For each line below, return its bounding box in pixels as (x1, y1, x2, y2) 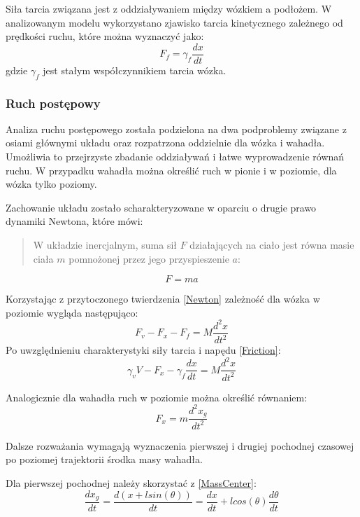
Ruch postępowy (6, 94, 101, 111)
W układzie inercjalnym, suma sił (33, 237, 178, 252)
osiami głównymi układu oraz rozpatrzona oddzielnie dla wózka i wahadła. (6, 135, 325, 150)
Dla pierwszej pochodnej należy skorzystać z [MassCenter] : (6, 475, 257, 490)
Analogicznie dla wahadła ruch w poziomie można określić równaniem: (6, 390, 308, 404)
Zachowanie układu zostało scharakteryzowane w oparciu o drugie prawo (6, 200, 317, 214)
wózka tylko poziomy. (6, 177, 97, 191)
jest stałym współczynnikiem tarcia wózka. (43, 62, 226, 77)
